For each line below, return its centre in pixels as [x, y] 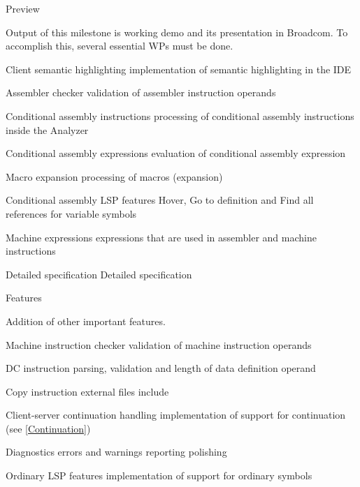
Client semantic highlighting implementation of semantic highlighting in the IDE [179, 69]
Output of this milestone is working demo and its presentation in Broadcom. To [177, 32]
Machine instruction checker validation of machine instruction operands [159, 344]
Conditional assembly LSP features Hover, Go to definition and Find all [160, 200]
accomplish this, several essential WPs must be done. [120, 46]
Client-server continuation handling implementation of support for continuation [176, 415]
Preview [23, 8]
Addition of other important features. [86, 321]
